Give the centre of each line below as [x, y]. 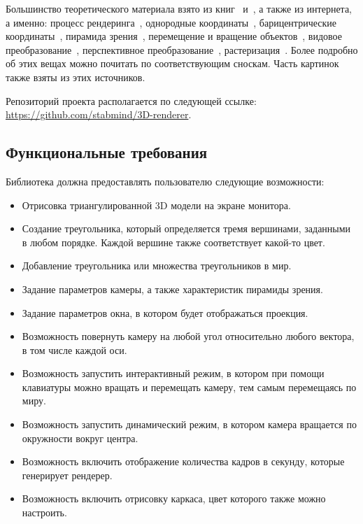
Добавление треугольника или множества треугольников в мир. [157, 265]
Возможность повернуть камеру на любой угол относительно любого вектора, [188, 336]
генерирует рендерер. [67, 475]
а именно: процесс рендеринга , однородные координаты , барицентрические [171, 22]
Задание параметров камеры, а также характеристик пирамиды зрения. [172, 289]
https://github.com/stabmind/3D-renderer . [99, 114]
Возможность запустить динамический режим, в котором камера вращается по [189, 424]
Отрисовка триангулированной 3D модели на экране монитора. [156, 205]
